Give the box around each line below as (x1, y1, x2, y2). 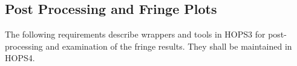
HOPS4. (5, 51, 35, 64)
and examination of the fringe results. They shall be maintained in (45, 39, 292, 52)
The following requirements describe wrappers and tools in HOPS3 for (5, 28, 266, 41)
